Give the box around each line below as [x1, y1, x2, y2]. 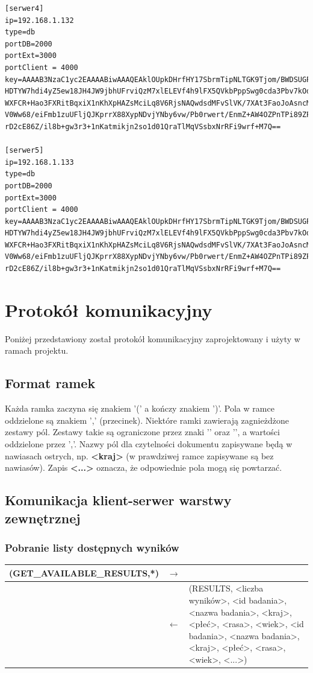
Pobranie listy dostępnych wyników [5, 540, 179, 555]
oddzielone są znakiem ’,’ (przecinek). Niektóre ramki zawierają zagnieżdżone [5, 413, 289, 426]
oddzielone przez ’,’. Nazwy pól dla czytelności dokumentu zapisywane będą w [5, 437, 293, 450]
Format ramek [5, 374, 96, 392]
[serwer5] [5, 146, 44, 155]
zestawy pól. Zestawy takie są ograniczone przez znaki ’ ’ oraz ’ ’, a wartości [5, 426, 280, 438]
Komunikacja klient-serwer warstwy [5, 491, 232, 509]
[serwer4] [5, 4, 44, 13]
